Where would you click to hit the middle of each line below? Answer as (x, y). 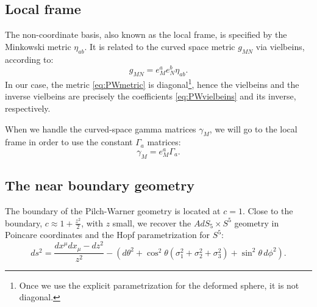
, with (92, 222)
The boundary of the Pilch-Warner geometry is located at (113, 210)
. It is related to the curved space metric (160, 46)
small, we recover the (152, 222)
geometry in (257, 222)
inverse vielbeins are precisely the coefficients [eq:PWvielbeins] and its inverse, (151, 96)
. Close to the (268, 210)
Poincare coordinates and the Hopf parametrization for (108, 235)
